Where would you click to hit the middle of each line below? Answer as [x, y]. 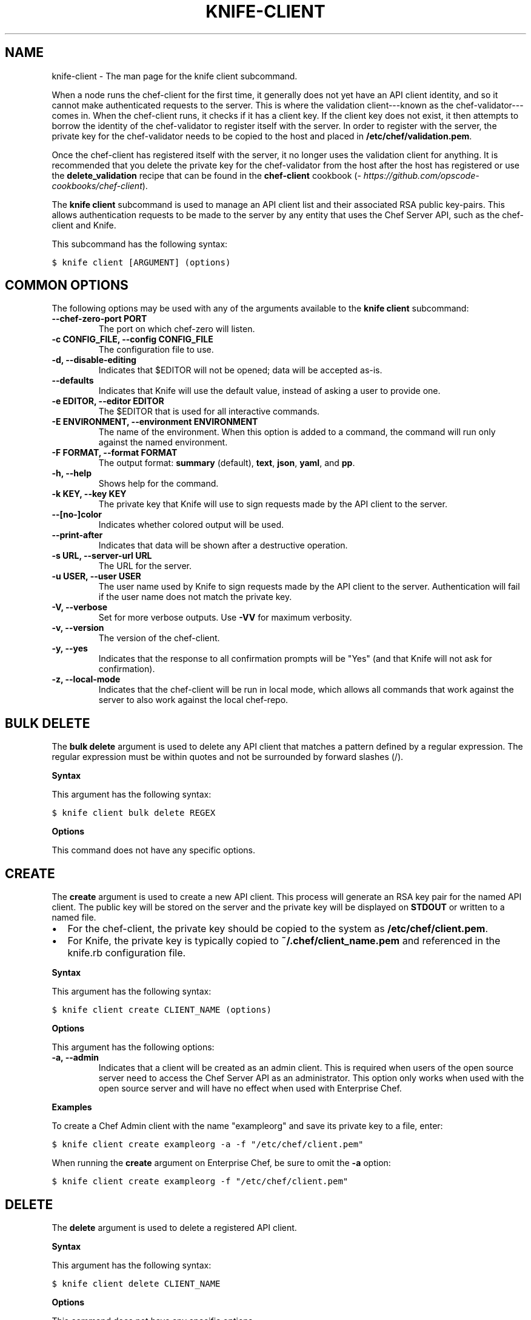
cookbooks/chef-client [97, 185]
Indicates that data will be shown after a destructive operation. [223, 545]
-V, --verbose [80, 607]
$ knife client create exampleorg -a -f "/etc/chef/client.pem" [208, 1145]
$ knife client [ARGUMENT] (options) [141, 262]
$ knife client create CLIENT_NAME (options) [162, 1010]
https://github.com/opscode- [421, 175]
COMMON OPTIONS [67, 285]
